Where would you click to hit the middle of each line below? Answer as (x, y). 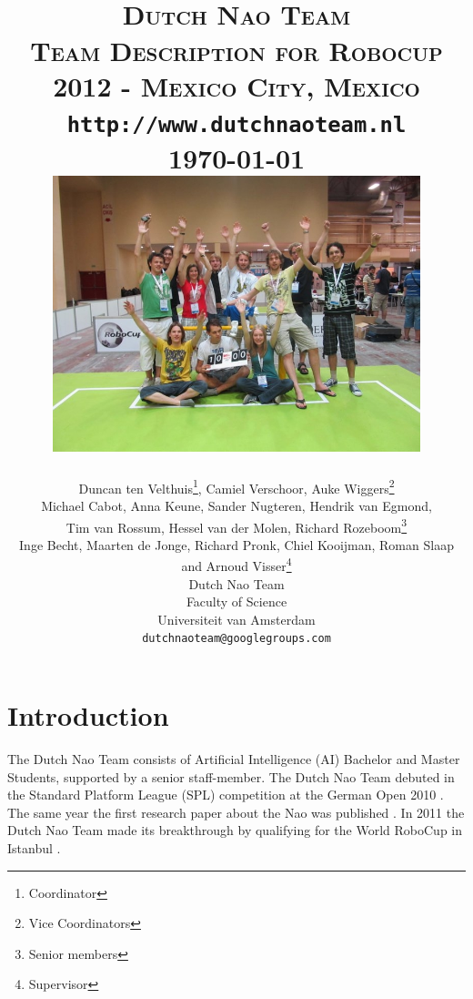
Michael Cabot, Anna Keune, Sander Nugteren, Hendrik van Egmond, (236, 506)
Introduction (88, 715)
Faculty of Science (236, 601)
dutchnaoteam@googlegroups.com (236, 639)
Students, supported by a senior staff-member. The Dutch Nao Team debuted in (231, 776)
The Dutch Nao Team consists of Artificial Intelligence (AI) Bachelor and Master (234, 759)
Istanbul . (34, 848)
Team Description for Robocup (236, 50)
